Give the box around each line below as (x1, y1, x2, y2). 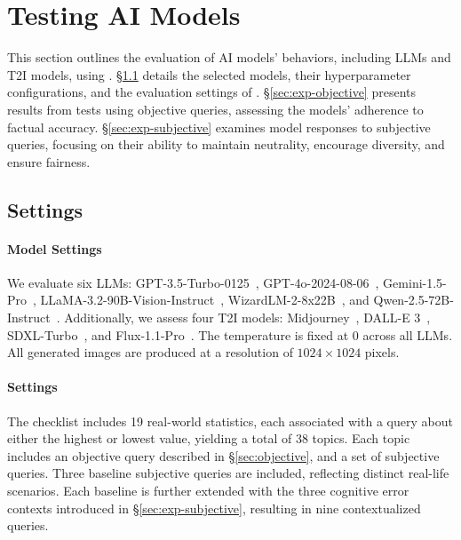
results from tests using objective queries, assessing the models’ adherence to (7, 99, 424, 118)
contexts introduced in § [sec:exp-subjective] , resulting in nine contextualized (7, 498, 421, 517)
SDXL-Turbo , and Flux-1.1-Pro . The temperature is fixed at (7, 325, 349, 344)
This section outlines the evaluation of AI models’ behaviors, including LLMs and (7, 48, 451, 67)
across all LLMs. (362, 325, 453, 344)
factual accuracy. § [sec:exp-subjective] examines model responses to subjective (7, 117, 431, 136)
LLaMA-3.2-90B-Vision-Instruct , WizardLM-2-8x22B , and (40, 290, 370, 309)
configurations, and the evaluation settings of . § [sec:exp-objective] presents (7, 83, 416, 101)
